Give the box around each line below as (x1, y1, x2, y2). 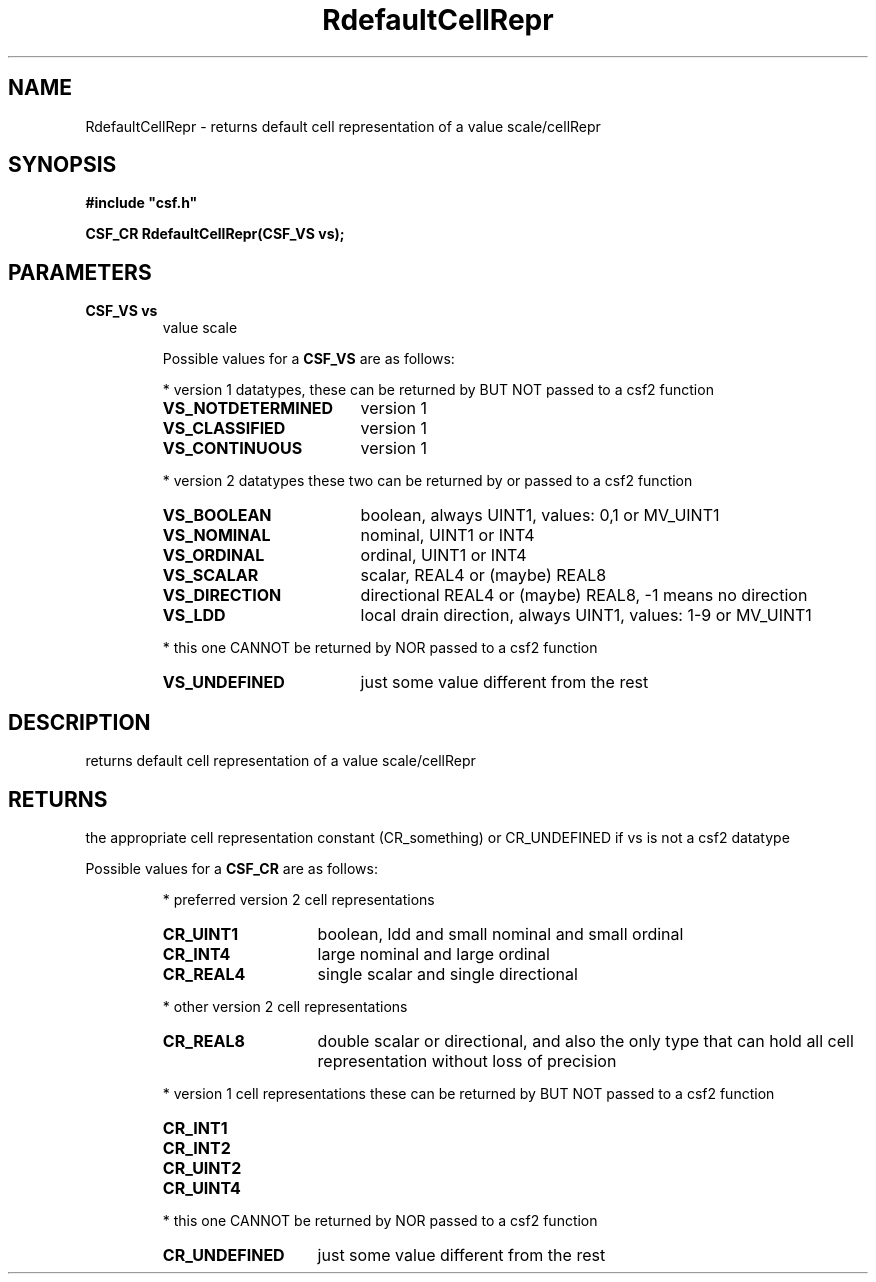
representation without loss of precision (317, 1050, 617, 1071)
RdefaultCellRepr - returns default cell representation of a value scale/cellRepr (85, 117, 601, 135)
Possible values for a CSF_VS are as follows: (162, 350, 455, 368)
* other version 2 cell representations (162, 997, 408, 1015)
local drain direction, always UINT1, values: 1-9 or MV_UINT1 (360, 605, 812, 626)
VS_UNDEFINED (162, 672, 285, 693)
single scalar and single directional (317, 963, 578, 984)
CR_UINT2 (162, 1157, 242, 1178)
